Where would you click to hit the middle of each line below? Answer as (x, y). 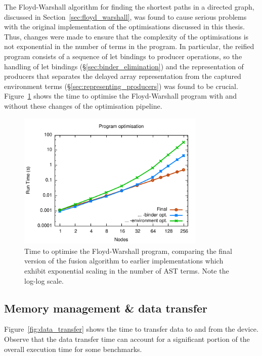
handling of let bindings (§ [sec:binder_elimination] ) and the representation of (124, 66)
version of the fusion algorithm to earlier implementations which (124, 261)
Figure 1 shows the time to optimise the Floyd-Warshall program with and (121, 96)
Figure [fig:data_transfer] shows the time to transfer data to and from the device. (131, 329)
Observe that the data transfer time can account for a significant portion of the (127, 339)
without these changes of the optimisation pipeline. (83, 105)
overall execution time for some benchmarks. (73, 349)
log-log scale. (44, 280)
